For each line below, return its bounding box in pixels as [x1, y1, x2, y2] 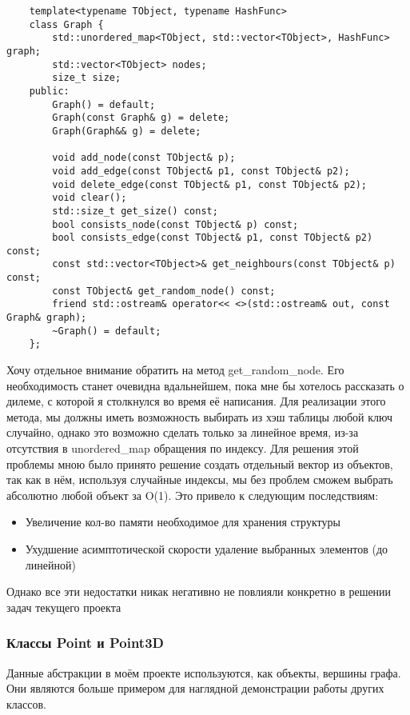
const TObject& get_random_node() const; [52, 285, 276, 297]
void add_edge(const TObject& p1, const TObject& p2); [52, 165, 350, 177]
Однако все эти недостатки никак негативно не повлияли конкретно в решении [6, 583, 392, 600]
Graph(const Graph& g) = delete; [52, 112, 230, 124]
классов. [6, 695, 46, 712]
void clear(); [52, 192, 127, 204]
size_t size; [52, 72, 121, 84]
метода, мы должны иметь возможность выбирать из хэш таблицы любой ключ [6, 408, 392, 425]
